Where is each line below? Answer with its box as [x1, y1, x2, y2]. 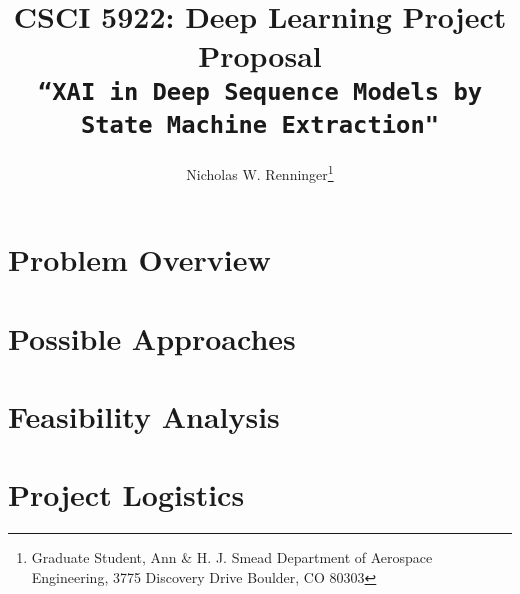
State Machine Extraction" [80, 110, 440, 139]
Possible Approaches [8, 317, 296, 358]
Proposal [198, 35, 322, 76]
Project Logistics [8, 474, 245, 515]
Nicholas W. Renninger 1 [186, 160, 334, 184]
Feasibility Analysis [8, 395, 280, 436]
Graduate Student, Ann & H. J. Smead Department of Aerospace [31, 547, 433, 568]
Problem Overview [8, 239, 271, 280]
